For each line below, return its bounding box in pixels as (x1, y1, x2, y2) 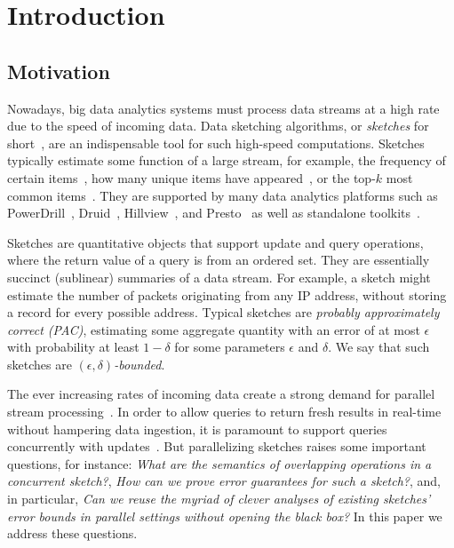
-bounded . (114, 354, 165, 373)
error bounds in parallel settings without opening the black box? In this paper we (7, 506, 442, 525)
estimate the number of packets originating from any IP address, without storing (7, 285, 447, 304)
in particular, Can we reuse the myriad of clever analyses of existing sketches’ (7, 489, 431, 508)
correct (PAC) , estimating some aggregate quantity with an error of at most (7, 320, 420, 338)
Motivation (7, 57, 110, 84)
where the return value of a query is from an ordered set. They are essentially (7, 250, 430, 269)
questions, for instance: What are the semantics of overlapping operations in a (7, 454, 432, 473)
